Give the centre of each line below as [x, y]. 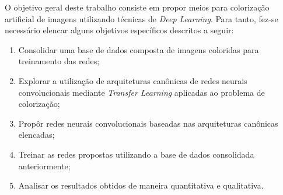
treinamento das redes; [59, 61]
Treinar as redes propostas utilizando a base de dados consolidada [136, 154]
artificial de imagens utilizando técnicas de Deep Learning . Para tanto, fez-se [141, 18]
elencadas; [36, 135]
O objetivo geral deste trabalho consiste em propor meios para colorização [137, 7]
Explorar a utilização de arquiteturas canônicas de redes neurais [133, 80]
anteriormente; [44, 166]
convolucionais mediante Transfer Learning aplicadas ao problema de [141, 92]
